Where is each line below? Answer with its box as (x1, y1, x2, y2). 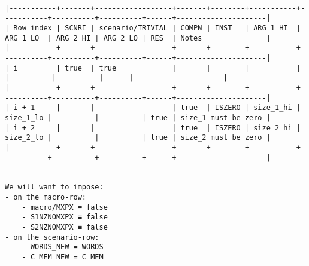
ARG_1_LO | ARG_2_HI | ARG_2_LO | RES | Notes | (5, 33, 271, 42)
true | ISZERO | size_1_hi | (180, 103, 301, 112)
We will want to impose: (5, 183, 104, 192)
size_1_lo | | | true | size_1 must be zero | (5, 113, 271, 122)
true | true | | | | (65, 63, 301, 72)
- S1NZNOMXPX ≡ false (22, 213, 108, 222)
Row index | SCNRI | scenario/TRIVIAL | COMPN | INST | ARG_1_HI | (13, 23, 301, 32)
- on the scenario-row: (5, 233, 99, 241)
